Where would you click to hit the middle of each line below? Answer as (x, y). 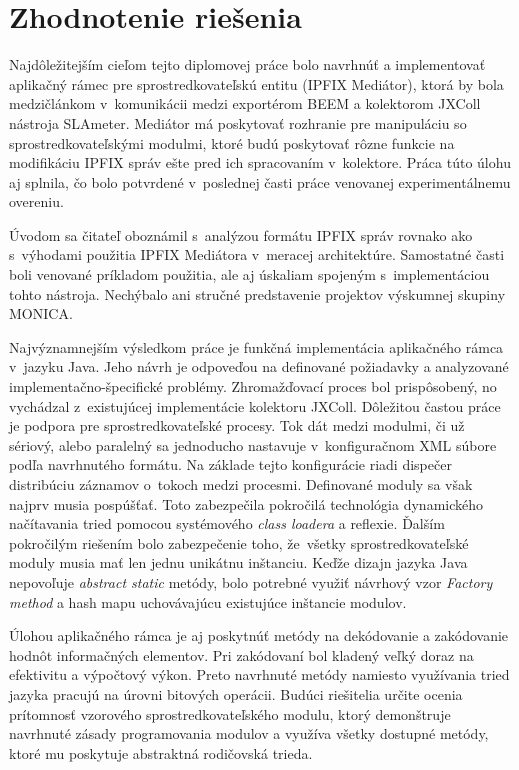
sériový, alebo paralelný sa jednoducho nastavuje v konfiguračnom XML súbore (253, 444)
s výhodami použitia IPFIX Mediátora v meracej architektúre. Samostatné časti (257, 254)
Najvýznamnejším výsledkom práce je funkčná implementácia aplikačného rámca (256, 346)
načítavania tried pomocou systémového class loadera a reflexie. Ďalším (227, 523)
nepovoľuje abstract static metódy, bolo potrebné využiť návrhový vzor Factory (251, 581)
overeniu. (36, 201)
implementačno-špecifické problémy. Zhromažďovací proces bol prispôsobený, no (253, 386)
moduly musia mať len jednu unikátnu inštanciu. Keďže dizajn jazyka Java (238, 562)
